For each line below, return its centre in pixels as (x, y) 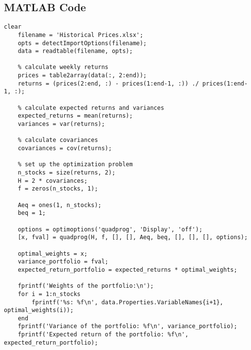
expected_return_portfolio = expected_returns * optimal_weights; (127, 270)
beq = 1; (32, 213)
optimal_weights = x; (53, 254)
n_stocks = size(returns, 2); (67, 173)
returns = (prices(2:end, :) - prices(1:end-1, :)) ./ (108, 83)
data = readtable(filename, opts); (75, 51)
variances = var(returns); (61, 124)
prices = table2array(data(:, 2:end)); (82, 76)
